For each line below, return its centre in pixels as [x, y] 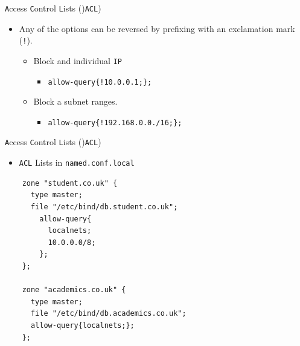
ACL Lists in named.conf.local [77, 162]
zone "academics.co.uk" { [74, 290]
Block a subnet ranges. [75, 101]
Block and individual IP [78, 60]
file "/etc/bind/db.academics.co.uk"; [108, 314]
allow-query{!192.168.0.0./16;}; [115, 122]
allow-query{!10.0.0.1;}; [100, 82]
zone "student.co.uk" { [70, 183]
